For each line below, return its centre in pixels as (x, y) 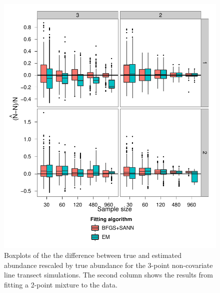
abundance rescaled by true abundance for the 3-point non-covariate (108, 265)
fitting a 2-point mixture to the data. (61, 284)
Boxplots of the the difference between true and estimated (93, 255)
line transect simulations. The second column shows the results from (108, 275)
